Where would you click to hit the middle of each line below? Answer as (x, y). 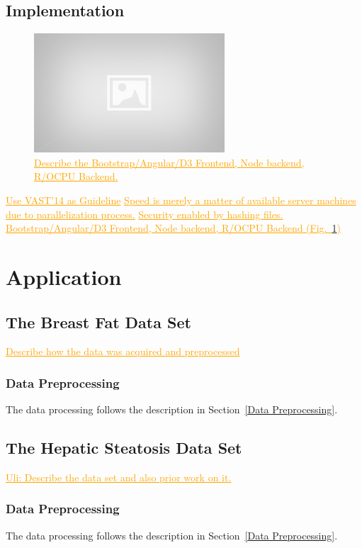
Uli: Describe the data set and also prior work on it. (119, 477)
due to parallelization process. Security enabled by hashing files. (145, 214)
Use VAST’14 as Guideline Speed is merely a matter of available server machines (181, 200)
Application (64, 276)
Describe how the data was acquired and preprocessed (123, 351)
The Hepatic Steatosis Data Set (124, 448)
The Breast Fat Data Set (98, 321)
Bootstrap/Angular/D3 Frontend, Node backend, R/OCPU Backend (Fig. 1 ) (173, 228)
